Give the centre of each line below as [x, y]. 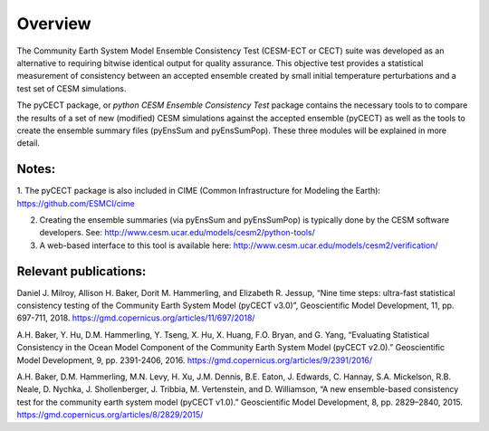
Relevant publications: [81, 271]
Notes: [36, 169]
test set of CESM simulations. [72, 88]
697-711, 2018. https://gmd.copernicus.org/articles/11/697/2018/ [136, 318]
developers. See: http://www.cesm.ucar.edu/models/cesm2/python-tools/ [177, 233]
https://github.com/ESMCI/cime [76, 203]
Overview [54, 24]
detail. [29, 143]
